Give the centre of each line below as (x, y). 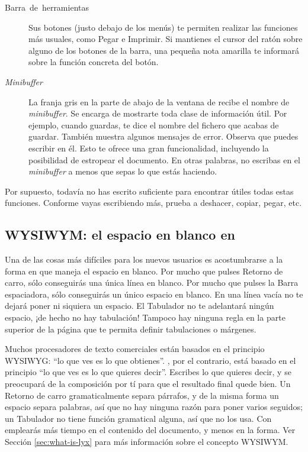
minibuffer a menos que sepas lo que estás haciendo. (123, 171)
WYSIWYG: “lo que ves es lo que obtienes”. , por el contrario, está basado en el (150, 360)
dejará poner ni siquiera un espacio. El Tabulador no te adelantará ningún (139, 306)
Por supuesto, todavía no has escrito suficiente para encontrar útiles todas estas (149, 191)
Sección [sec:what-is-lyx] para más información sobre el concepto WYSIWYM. (147, 442)
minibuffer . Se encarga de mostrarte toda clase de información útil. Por (158, 113)
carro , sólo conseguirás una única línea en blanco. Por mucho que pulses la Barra (152, 282)
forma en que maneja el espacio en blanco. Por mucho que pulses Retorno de (144, 271)
